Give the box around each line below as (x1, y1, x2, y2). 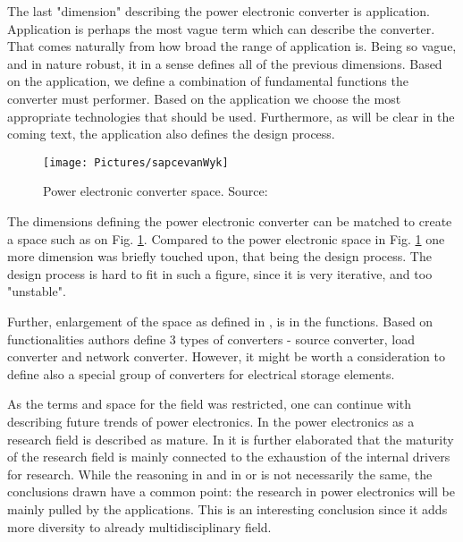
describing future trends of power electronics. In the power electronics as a (7, 411, 415, 430)
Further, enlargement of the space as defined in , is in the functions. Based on (7, 311, 434, 330)
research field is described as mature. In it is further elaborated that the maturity (7, 429, 454, 448)
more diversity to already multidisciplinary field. (7, 517, 272, 536)
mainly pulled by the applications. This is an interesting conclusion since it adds (7, 499, 448, 518)
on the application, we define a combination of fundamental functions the (7, 72, 408, 90)
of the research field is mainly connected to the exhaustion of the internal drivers (7, 447, 450, 466)
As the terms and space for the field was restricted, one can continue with (7, 394, 411, 413)
